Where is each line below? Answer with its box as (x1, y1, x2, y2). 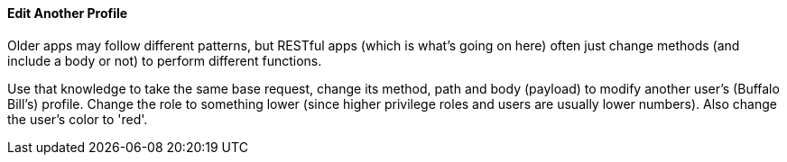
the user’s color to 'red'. (7, 111, 148, 127)
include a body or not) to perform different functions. (7, 52, 322, 68)
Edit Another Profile (7, 5, 128, 21)
